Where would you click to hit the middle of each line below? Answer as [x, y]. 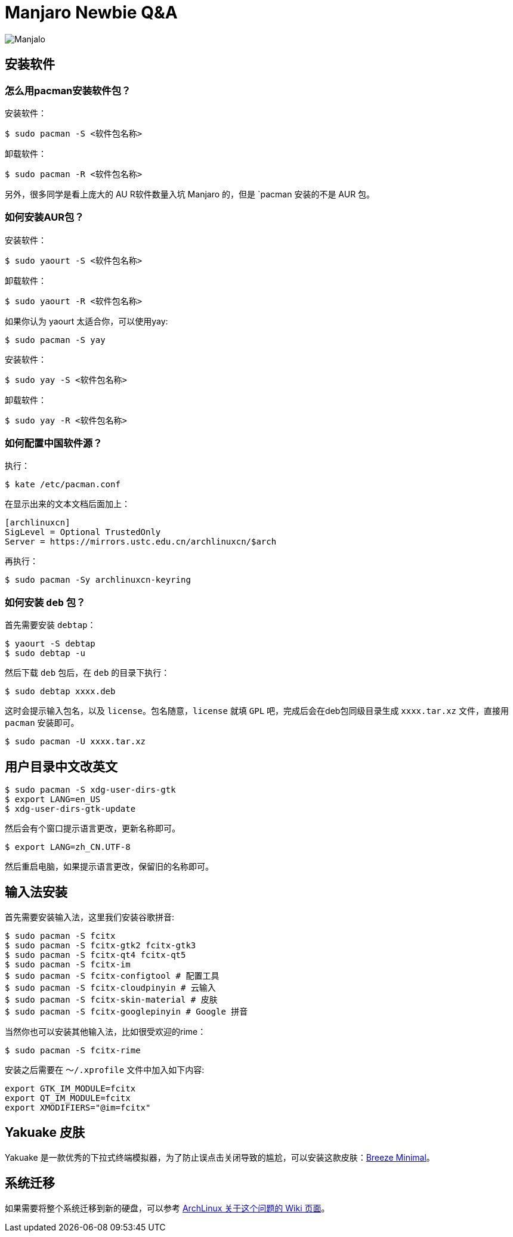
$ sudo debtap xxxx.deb [60, 692]
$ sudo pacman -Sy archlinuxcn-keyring [98, 580]
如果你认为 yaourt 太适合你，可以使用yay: [86, 321]
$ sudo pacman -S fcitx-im [68, 964]
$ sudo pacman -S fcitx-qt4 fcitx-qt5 [95, 955]
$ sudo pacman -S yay [55, 340]
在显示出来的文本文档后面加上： [67, 504]
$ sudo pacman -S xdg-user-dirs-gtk [90, 790]
